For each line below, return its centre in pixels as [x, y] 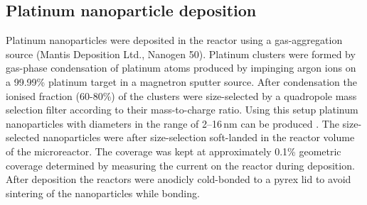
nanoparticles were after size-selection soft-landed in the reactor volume [199, 137]
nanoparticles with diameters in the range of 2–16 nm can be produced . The [172, 123]
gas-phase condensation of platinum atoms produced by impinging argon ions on [181, 68]
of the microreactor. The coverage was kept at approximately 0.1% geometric [174, 151]
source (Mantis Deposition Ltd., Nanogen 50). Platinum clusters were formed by [181, 54]
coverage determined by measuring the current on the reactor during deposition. [180, 165]
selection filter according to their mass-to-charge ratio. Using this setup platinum [182, 110]
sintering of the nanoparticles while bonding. [103, 193]
